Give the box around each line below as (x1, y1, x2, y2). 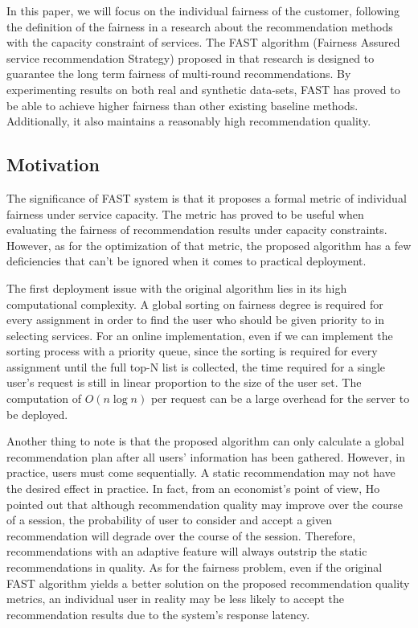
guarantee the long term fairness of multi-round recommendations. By (6, 65, 351, 82)
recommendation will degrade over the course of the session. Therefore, (6, 527, 356, 544)
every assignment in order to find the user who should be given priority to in (6, 311, 384, 328)
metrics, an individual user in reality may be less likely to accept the (6, 590, 345, 607)
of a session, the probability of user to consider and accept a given (6, 511, 332, 528)
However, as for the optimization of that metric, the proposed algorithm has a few (6, 236, 412, 253)
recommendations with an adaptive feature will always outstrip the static (6, 543, 367, 560)
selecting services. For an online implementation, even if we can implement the (6, 326, 393, 343)
